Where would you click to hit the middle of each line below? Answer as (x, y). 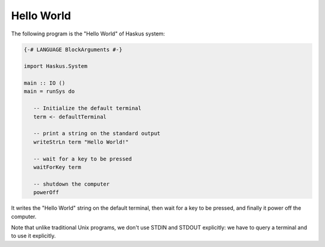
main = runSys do (49, 91)
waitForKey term (57, 167)
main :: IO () (45, 83)
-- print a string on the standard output (97, 133)
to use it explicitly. (34, 236)
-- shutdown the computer (72, 184)
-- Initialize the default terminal (87, 108)
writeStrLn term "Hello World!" (81, 142)
